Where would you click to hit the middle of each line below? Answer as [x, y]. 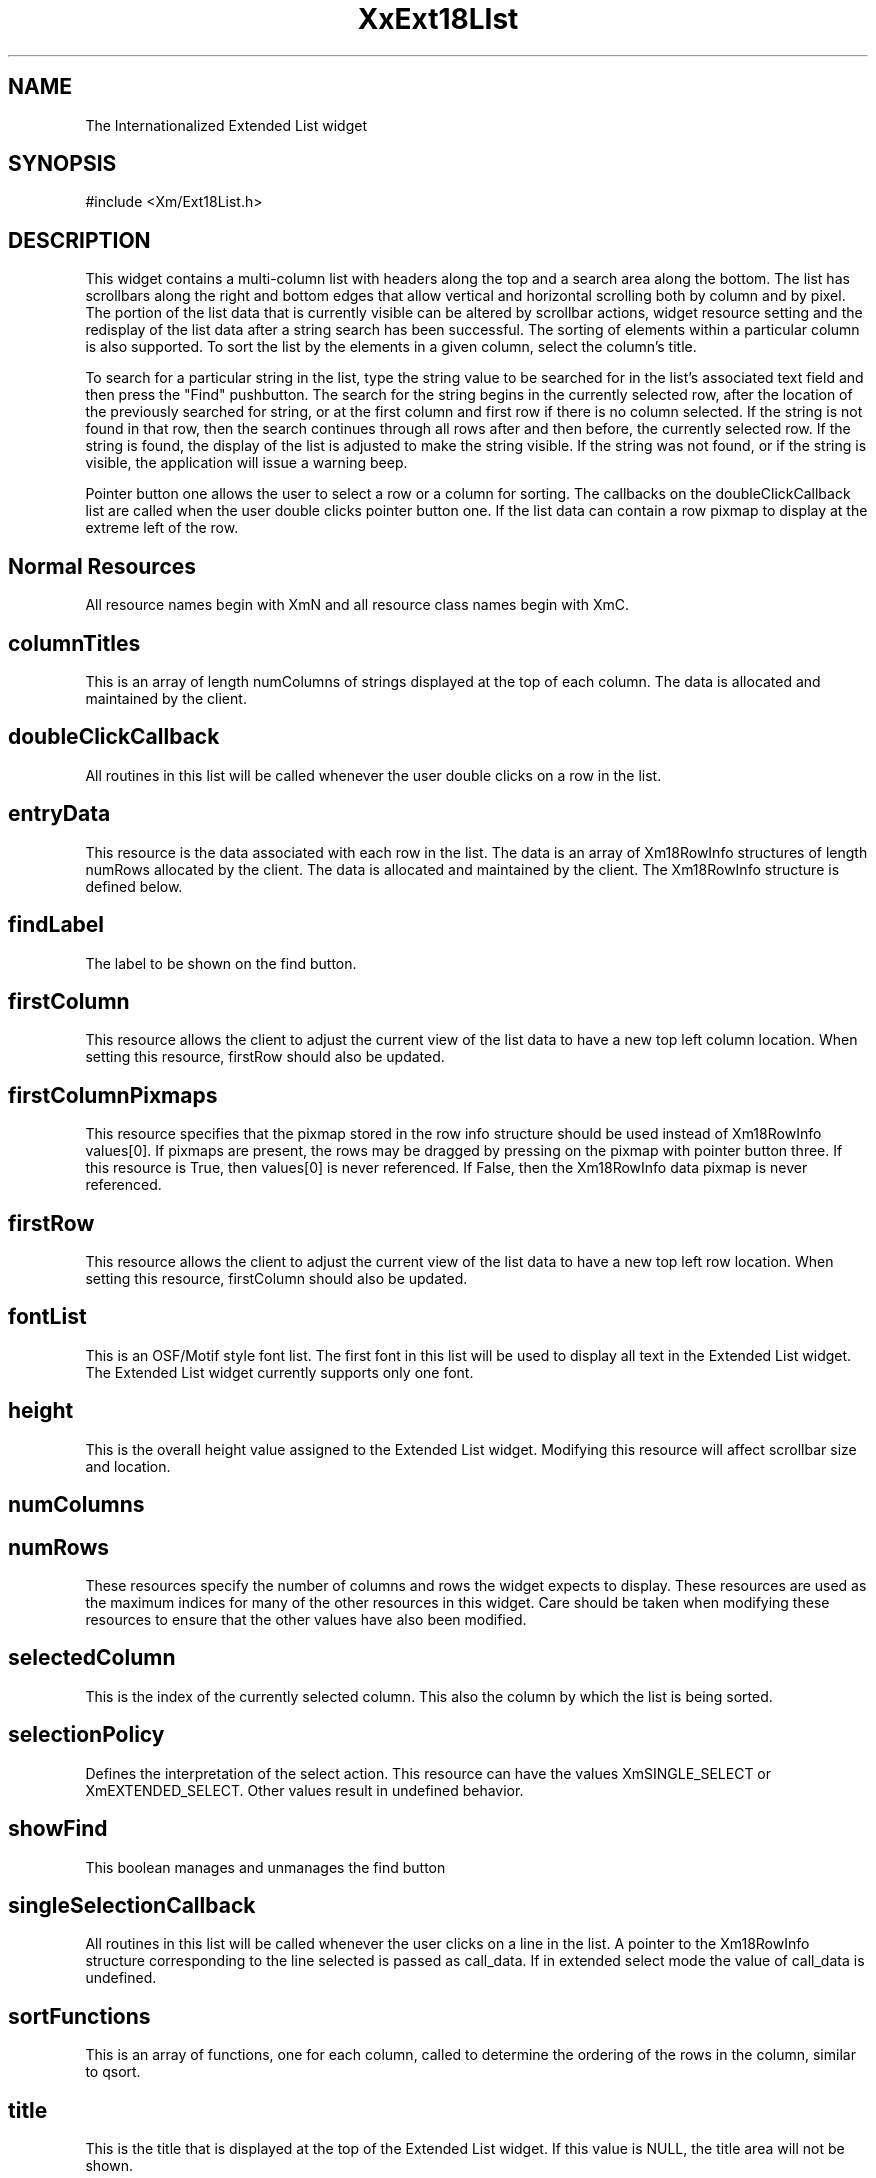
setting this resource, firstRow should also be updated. [265, 1057]
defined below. [134, 886]
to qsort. [113, 2072]
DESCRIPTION [79, 240]
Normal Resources [102, 566]
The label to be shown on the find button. [221, 963]
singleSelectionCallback [132, 1905]
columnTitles [74, 643]
